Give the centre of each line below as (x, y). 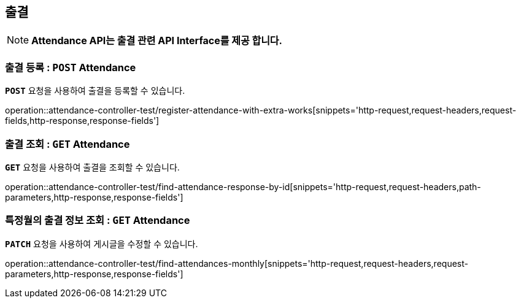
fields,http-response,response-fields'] (82, 121)
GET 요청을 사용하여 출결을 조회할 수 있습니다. (92, 167)
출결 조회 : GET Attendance (68, 144)
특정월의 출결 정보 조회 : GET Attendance (98, 221)
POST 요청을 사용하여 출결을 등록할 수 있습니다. (95, 91)
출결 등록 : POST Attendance (71, 67)
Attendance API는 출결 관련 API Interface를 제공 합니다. (157, 41)
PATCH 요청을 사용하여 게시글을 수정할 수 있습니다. (102, 244)
